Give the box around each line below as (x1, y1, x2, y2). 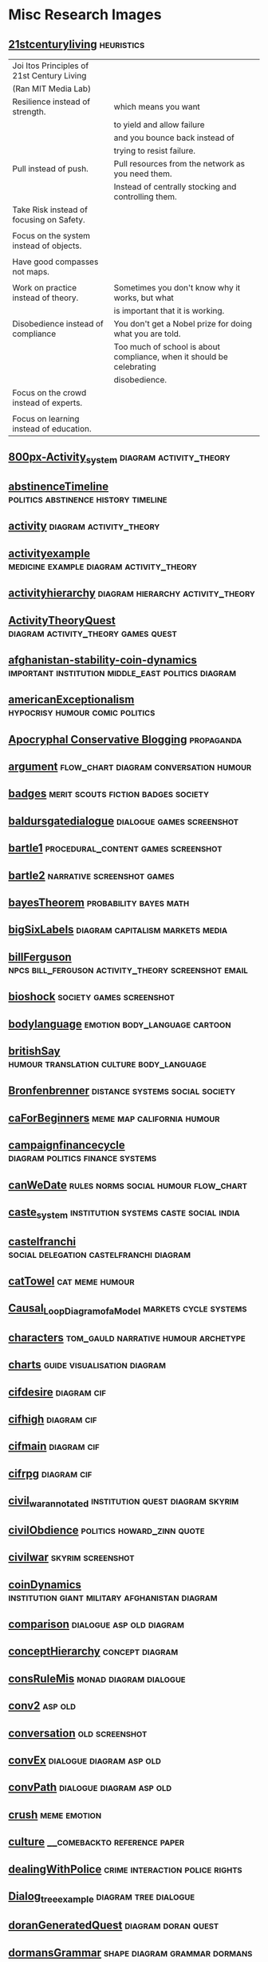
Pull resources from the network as (113, 158, 246, 169)
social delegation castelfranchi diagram (8, 1247, 191, 1261)
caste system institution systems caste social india (8, 1205, 241, 1221)
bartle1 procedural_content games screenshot (8, 842, 223, 855)
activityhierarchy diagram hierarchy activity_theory (8, 587, 255, 600)
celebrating (113, 362, 157, 372)
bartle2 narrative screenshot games (8, 868, 175, 882)
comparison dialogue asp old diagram (8, 1617, 185, 1631)
